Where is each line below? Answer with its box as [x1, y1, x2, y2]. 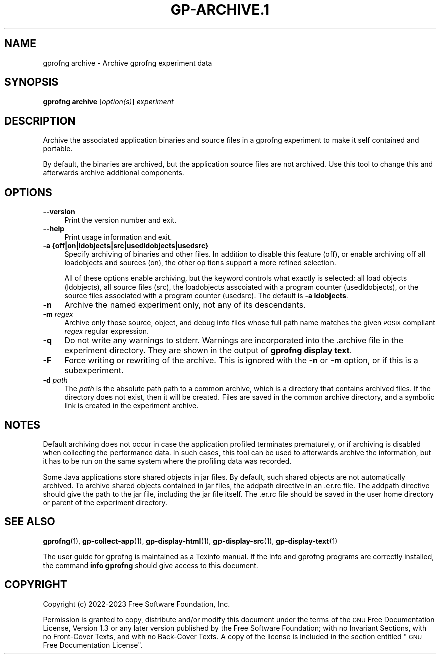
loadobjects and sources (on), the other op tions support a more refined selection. [64, 258, 336, 267]
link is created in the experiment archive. [64, 401, 199, 410]
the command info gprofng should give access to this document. [43, 560, 258, 570]
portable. [43, 144, 73, 153]
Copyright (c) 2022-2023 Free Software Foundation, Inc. [43, 599, 230, 608]
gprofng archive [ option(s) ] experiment [43, 97, 174, 106]
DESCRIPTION [4, 114, 76, 127]
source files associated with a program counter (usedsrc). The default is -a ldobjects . [64, 291, 348, 300]
